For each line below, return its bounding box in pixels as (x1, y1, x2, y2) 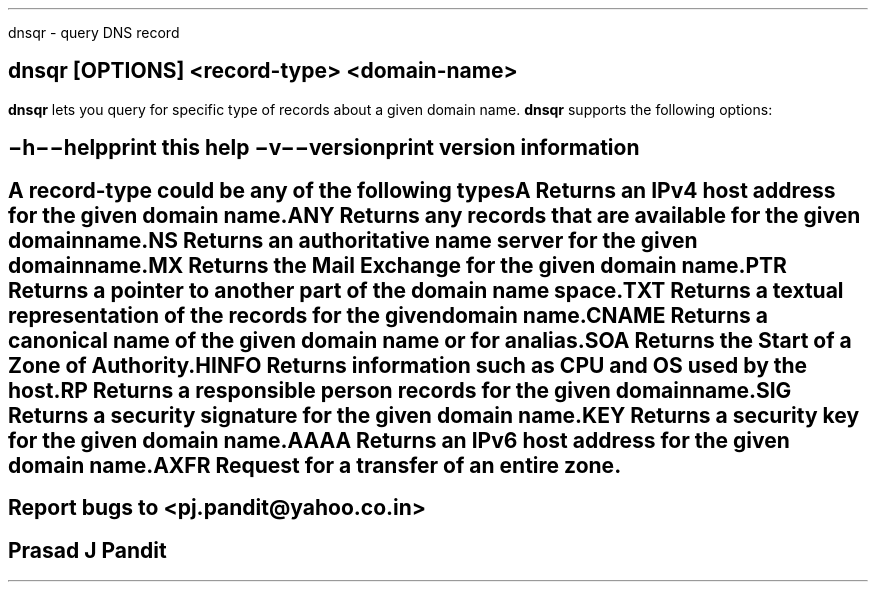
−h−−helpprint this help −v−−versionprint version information (8, 135, 640, 161)
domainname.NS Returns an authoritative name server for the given (8, 227, 698, 253)
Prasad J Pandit (8, 537, 167, 563)
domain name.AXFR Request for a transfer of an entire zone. (8, 452, 622, 478)
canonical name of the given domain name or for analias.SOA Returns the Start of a (8, 327, 852, 353)
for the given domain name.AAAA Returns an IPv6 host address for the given (8, 427, 790, 453)
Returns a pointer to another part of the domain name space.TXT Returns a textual (8, 277, 844, 303)
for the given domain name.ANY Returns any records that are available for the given (8, 202, 861, 228)
